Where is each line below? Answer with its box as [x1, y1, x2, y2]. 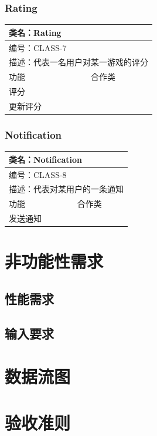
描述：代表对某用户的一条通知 [9, 183, 124, 195]
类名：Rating [9, 26, 62, 38]
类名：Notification [9, 153, 83, 165]
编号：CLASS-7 [9, 41, 67, 53]
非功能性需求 [5, 249, 104, 273]
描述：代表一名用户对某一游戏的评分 [9, 56, 148, 68]
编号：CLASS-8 [9, 168, 67, 180]
